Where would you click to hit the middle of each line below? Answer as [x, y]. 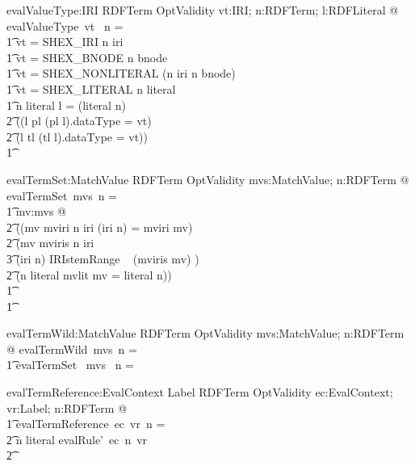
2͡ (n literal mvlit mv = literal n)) [89, 274]
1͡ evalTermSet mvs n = [70, 365]
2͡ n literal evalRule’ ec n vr [77, 439]
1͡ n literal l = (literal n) [66, 105]
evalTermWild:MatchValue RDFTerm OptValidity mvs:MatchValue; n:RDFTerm [205, 333]
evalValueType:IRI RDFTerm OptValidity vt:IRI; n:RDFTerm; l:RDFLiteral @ [203, 10]
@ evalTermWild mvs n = [72, 348]
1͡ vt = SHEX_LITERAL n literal [91, 88]
